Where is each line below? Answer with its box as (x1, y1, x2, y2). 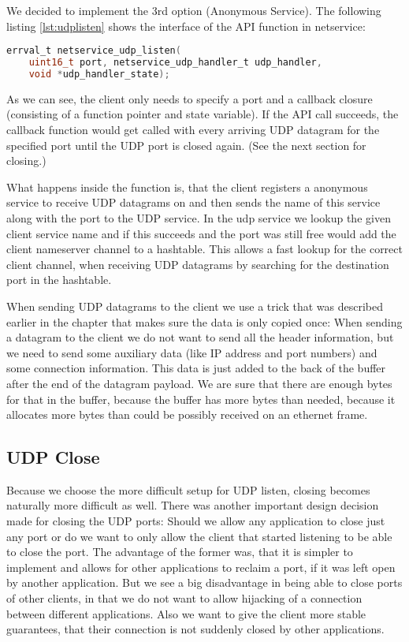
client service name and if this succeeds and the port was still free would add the (6, 225, 396, 241)
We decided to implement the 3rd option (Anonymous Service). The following (6, 2, 381, 18)
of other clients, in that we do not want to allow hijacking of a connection (6, 590, 363, 607)
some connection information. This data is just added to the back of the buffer (6, 360, 386, 376)
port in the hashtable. (6, 271, 112, 288)
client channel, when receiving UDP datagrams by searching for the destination (6, 256, 389, 272)
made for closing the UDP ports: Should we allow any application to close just (6, 513, 385, 529)
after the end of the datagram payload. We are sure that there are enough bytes (6, 375, 392, 391)
